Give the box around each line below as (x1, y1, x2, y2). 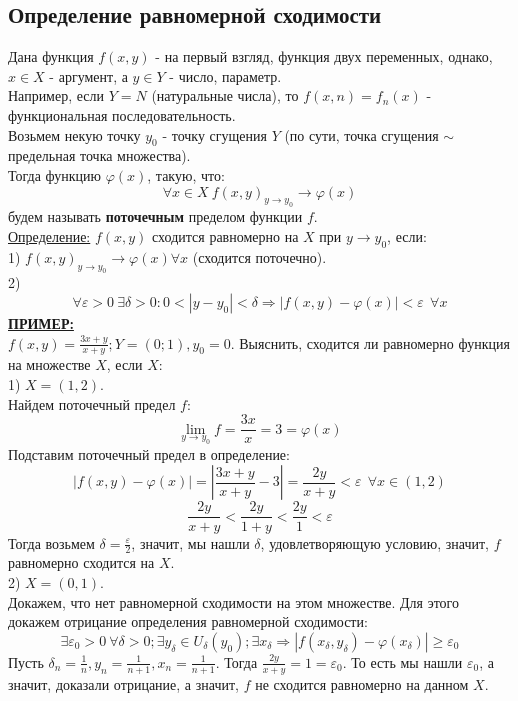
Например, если (8, 85, 105, 106)
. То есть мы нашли (342, 651, 463, 672)
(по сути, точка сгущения (284, 124, 439, 145)
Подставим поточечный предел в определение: (8, 443, 290, 464)
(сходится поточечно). (192, 246, 327, 267)
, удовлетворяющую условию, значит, (260, 532, 489, 553)
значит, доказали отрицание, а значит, (8, 673, 239, 694)
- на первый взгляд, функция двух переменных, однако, (155, 46, 493, 67)
